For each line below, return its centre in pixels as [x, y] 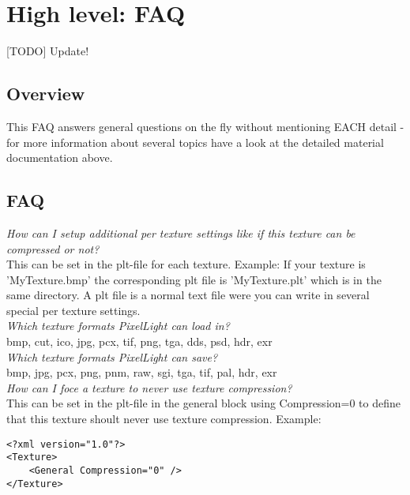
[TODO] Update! [48, 51]
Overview [46, 94]
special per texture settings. [73, 310]
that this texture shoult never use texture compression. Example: [164, 419]
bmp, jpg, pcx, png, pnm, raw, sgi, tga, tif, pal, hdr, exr [142, 372]
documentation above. [60, 157]
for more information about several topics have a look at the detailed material [195, 142]
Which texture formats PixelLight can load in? [118, 326]
